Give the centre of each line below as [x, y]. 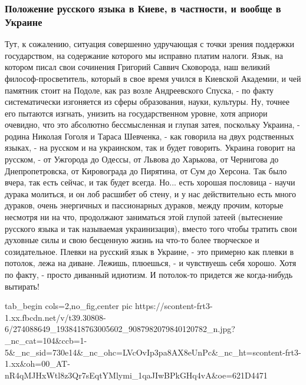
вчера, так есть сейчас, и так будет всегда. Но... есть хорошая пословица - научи [150, 182]
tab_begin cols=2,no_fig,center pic [69, 306]
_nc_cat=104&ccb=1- [46, 340]
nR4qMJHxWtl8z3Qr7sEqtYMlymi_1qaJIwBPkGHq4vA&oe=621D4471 [136, 375]
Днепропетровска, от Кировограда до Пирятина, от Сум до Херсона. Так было [146, 170]
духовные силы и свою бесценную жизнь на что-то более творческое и [132, 240]
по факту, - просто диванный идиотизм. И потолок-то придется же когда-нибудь [149, 275]
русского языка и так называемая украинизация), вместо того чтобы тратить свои [151, 228]
